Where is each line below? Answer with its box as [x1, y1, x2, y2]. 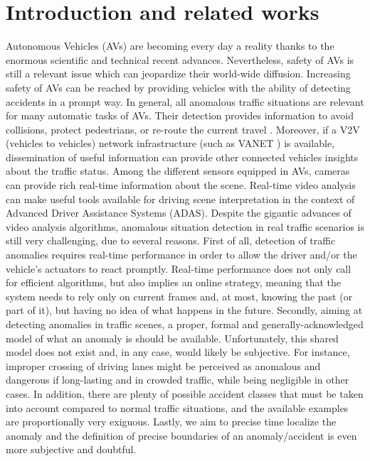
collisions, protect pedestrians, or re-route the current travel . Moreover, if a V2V [6, 121, 360, 136]
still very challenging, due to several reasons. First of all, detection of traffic [6, 233, 336, 248]
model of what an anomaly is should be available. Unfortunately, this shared [6, 330, 339, 345]
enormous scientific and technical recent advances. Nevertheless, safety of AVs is [6, 52, 354, 67]
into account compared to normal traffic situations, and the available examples [6, 400, 349, 415]
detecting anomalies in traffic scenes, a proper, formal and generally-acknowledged [6, 317, 364, 331]
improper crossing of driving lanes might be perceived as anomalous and [6, 358, 321, 373]
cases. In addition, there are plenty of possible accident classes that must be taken [6, 386, 364, 401]
